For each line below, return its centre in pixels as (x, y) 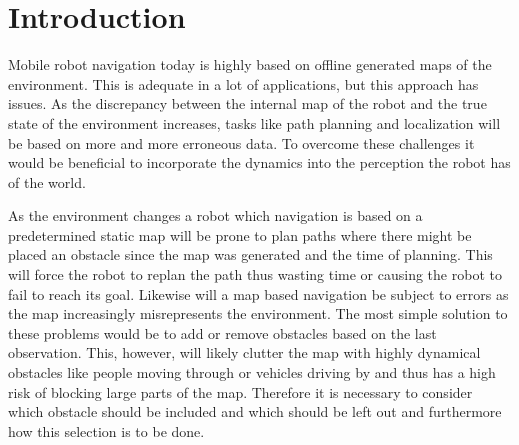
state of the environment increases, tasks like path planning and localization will (254, 122)
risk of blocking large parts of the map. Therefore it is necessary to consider (240, 391)
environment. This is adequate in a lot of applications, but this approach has (243, 83)
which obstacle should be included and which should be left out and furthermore (255, 411)
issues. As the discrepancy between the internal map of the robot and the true (247, 103)
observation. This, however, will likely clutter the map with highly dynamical (244, 352)
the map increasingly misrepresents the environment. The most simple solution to (258, 313)
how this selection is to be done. (106, 430)
